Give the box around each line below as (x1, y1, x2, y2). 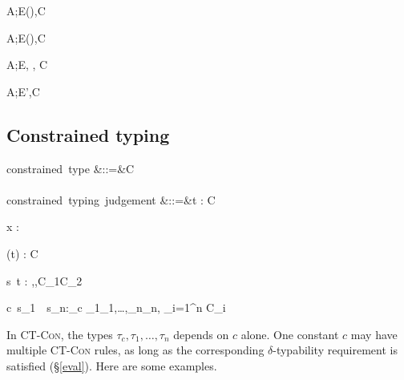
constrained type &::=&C (6, 160, 135, 176)
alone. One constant (240, 325, 339, 342)
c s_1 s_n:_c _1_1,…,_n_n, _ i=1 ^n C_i (6, 299, 226, 316)
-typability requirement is (273, 342, 398, 358)
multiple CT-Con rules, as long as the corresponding (6, 342, 265, 358)
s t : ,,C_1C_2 (6, 272, 83, 289)
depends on (173, 325, 229, 342)
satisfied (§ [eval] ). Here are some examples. (6, 357, 217, 374)
